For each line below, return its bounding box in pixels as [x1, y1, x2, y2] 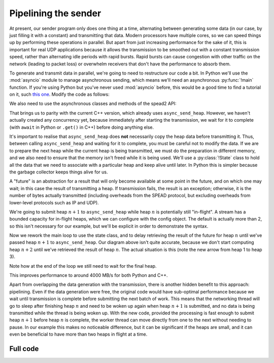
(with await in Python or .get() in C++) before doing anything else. [9, 124, 154, 130]
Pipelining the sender [9, 8, 101, 19]
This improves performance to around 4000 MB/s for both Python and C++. [9, 272, 168, 278]
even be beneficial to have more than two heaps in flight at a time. [9, 331, 148, 337]
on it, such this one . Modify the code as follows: [9, 91, 110, 97]
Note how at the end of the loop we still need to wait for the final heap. [9, 263, 157, 269]
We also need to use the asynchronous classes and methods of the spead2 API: [9, 100, 177, 106]
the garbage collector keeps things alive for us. [9, 169, 108, 175]
